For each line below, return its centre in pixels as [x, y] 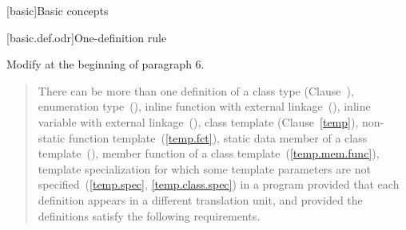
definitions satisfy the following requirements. [149, 215]
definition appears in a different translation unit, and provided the [200, 199]
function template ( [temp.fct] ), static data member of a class [218, 137]
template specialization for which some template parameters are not [204, 168]
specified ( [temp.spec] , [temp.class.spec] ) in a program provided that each [219, 184]
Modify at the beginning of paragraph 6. [105, 64]
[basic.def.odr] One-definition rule [87, 37]
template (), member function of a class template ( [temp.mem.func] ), [209, 153]
